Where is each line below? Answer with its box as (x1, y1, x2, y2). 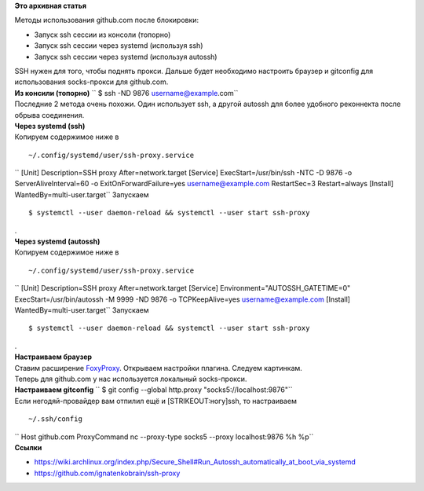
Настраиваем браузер (14, 352, 93, 361)
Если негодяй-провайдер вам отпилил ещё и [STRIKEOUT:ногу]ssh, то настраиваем (14, 396, 298, 405)
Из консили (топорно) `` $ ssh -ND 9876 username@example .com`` (14, 88, 239, 97)
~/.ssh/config (28, 415, 82, 423)
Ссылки (14, 442, 42, 452)
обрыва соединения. (14, 110, 85, 119)
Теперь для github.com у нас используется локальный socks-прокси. (14, 374, 247, 383)
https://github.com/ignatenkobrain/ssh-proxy (34, 468, 181, 478)
